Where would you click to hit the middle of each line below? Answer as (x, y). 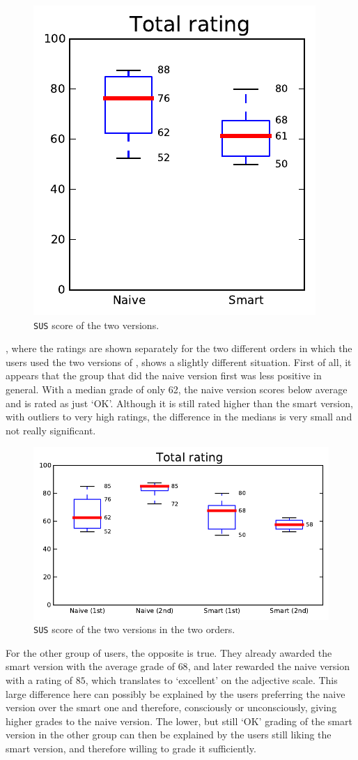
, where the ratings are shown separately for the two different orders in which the (179, 348)
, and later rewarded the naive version (269, 666)
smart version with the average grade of (90, 666)
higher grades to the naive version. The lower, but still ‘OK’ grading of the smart (179, 721)
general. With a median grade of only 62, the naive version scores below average (177, 389)
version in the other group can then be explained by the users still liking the (169, 735)
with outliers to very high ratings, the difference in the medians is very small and (179, 417)
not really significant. (51, 430)
